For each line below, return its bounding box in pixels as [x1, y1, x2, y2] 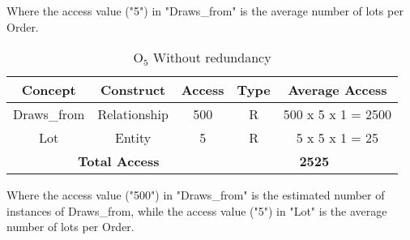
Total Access [78, 152, 160, 171]
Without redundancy [152, 48, 271, 67]
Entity [115, 128, 152, 148]
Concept [21, 80, 76, 100]
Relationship [97, 105, 169, 124]
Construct [100, 80, 166, 100]
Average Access [288, 80, 387, 100]
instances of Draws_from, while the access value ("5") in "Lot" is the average [6, 202, 387, 219]
